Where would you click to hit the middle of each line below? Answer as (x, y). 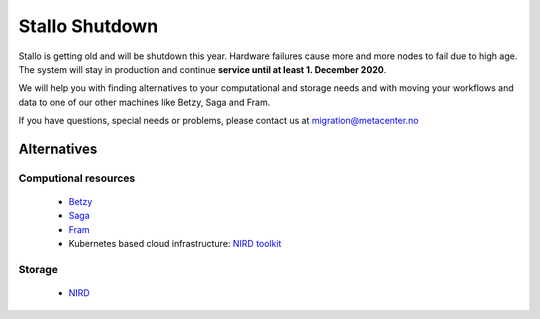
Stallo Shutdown (88, 26)
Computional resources (77, 178)
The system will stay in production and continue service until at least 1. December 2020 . (202, 69)
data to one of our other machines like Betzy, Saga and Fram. (144, 102)
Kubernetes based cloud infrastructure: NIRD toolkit (175, 244)
